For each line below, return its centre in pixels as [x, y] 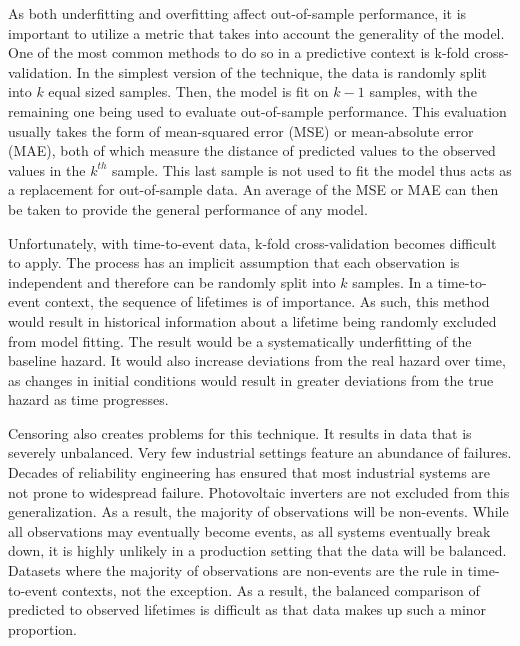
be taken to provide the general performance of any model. [188, 208]
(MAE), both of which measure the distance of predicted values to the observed [252, 150]
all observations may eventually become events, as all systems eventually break [249, 530]
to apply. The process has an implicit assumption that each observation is [234, 262]
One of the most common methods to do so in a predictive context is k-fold [239, 52]
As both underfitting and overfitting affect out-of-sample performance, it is [237, 13]
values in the [47, 169]
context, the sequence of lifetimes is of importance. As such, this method [267, 301]
